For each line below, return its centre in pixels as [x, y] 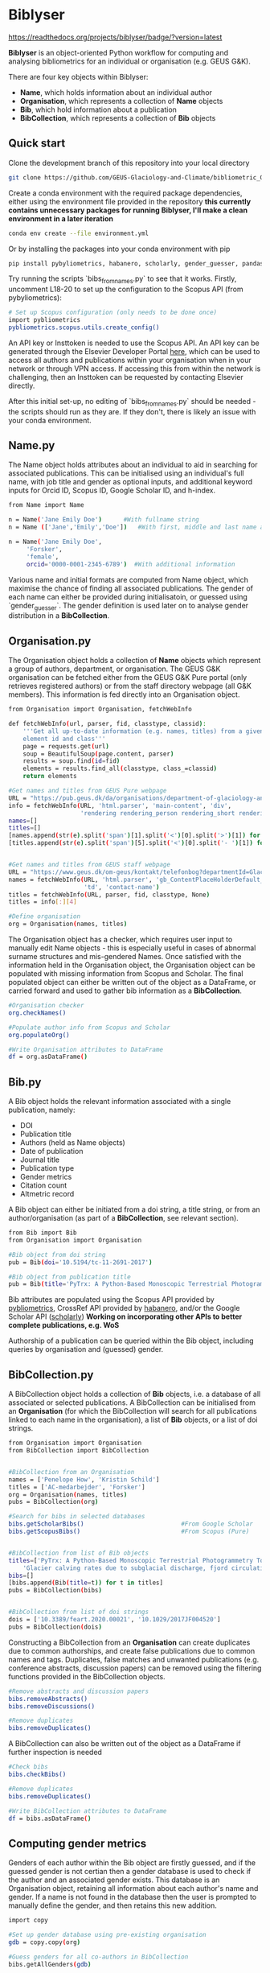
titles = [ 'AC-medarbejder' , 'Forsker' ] [77, 1487]
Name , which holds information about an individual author [116, 92]
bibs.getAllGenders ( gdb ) [50, 1964]
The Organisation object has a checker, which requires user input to [121, 940]
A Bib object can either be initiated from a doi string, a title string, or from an [134, 1209]
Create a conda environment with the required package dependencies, [125, 193]
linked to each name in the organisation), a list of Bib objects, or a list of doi [133, 1420]
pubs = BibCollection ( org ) [53, 1502]
